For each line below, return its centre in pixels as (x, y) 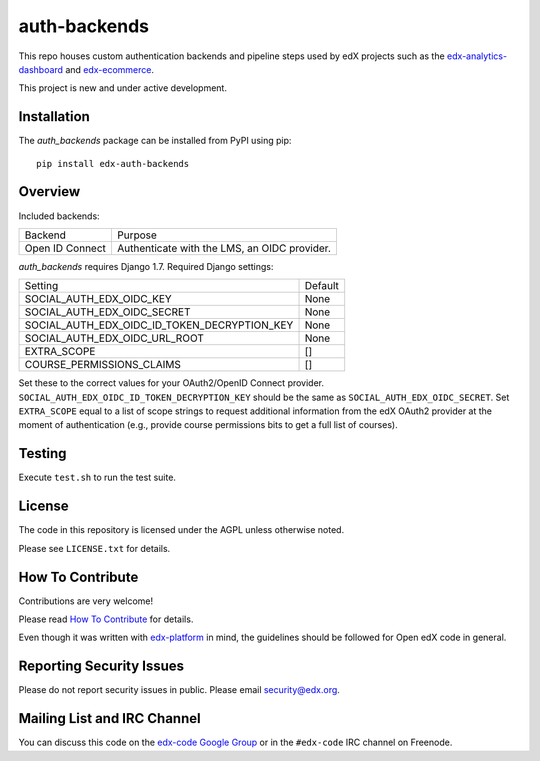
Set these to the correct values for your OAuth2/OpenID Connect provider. (171, 383)
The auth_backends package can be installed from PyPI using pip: (155, 141)
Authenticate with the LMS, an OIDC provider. (224, 248)
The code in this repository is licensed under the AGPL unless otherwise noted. (181, 530)
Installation (54, 116)
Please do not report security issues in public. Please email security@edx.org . (179, 690)
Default (322, 286)
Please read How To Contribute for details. (106, 619)
